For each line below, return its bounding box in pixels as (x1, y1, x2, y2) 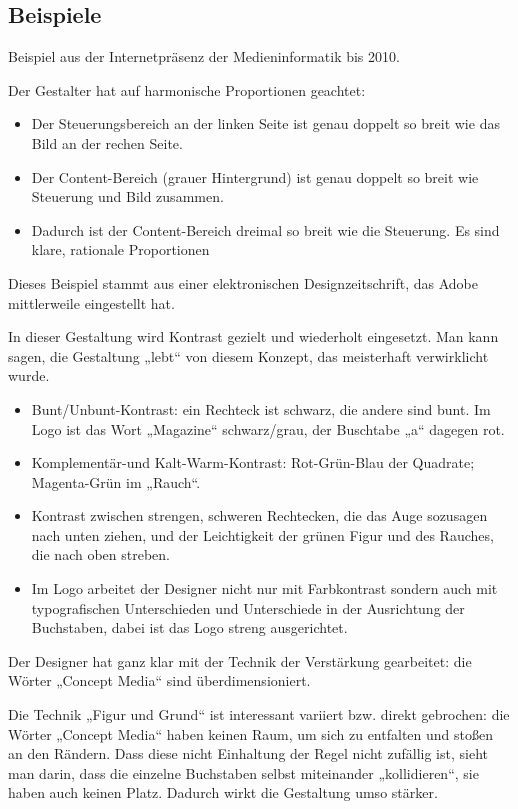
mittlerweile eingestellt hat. (8, 292, 175, 313)
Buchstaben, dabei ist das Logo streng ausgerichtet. (31, 617, 348, 638)
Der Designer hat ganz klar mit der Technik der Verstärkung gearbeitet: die (8, 650, 472, 671)
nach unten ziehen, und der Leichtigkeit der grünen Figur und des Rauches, (31, 524, 494, 545)
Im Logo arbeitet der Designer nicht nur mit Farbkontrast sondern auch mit (31, 578, 498, 599)
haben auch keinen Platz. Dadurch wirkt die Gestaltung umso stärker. (8, 782, 438, 803)
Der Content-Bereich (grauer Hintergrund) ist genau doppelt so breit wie (31, 166, 479, 187)
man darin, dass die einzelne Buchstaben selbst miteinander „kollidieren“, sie (8, 762, 479, 783)
